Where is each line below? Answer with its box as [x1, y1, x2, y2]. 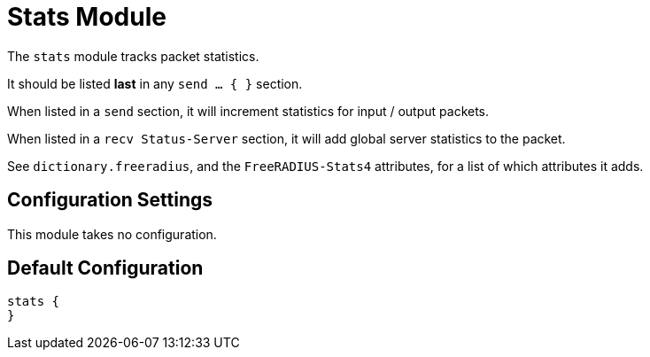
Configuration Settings [7, 189, 213, 212]
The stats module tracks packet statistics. [7, 48, 259, 64]
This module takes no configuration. [7, 226, 217, 242]
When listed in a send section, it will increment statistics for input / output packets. [7, 103, 490, 119]
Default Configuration [7, 257, 204, 280]
